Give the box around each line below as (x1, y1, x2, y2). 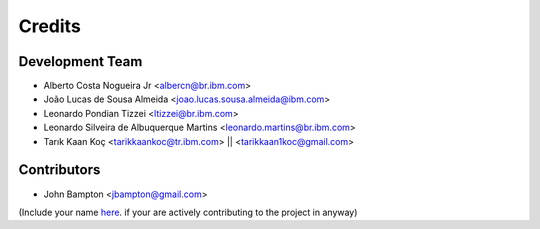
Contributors (18, 161, 101, 179)
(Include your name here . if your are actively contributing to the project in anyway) (18, 206, 358, 218)
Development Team (18, 53, 143, 70)
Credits (18, 15, 82, 37)
